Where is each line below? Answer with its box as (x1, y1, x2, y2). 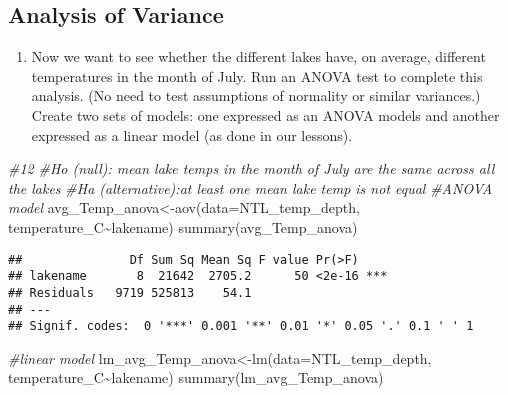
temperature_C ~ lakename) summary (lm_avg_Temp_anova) (8, 367, 384, 388)
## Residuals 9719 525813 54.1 (8, 285, 252, 300)
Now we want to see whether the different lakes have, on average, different (31, 46, 486, 67)
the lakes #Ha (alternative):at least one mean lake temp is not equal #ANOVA (8, 177, 493, 198)
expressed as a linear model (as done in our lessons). (31, 124, 353, 145)
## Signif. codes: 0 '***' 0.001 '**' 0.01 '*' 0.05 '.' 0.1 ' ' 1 (8, 319, 474, 334)
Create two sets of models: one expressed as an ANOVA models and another (31, 104, 500, 125)
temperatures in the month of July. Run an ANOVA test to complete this (31, 65, 483, 86)
